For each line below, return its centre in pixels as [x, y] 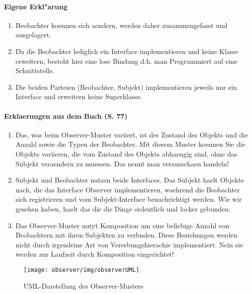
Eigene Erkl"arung [36, 6]
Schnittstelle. [35, 70]
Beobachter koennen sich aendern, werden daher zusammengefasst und [121, 25]
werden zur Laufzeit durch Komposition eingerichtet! [95, 254]
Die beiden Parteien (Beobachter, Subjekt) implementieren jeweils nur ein [126, 87]
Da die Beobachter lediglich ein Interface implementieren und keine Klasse [127, 51]
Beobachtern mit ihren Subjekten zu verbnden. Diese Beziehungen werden [126, 235]
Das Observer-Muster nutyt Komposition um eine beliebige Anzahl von [122, 225]
